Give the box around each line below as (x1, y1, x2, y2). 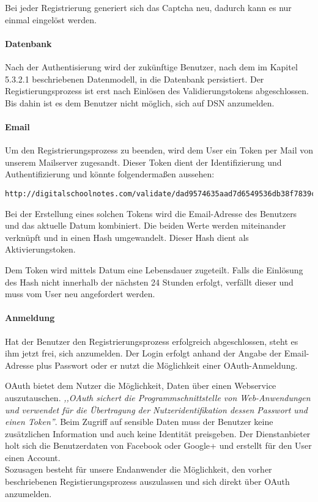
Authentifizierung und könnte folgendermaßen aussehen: (5, 168, 215, 180)
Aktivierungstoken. (5, 243, 76, 256)
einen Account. (5, 451, 61, 463)
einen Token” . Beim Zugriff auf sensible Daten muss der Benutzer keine (5, 415, 273, 428)
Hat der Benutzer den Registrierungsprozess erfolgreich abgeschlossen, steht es (5, 334, 298, 347)
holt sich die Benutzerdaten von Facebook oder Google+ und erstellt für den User (5, 439, 312, 452)
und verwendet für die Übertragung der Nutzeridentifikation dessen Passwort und (5, 403, 308, 416)
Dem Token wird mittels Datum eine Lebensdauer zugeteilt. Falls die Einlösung (5, 263, 303, 276)
